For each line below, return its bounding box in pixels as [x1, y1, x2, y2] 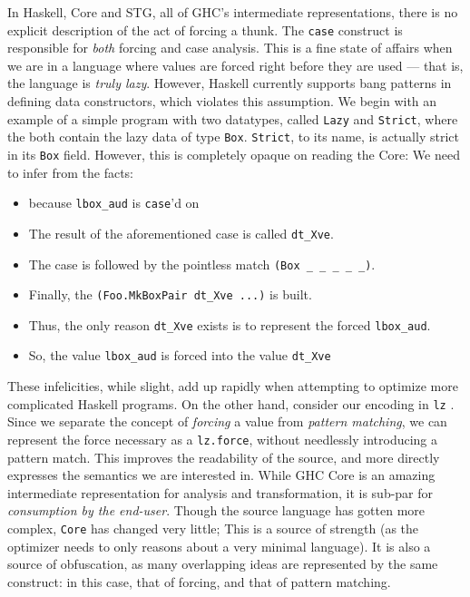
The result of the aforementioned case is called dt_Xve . [28, 223, 334, 242]
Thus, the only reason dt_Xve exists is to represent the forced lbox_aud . [28, 315, 431, 334]
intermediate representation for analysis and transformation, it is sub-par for [7, 483, 434, 502]
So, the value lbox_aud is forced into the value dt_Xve [28, 346, 331, 365]
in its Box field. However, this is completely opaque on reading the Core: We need [7, 144, 460, 163]
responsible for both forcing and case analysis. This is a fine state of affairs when [7, 38, 453, 57]
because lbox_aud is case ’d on [28, 193, 200, 212]
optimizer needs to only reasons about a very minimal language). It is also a [7, 536, 431, 555]
